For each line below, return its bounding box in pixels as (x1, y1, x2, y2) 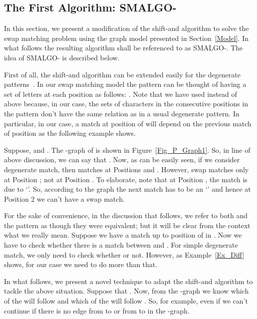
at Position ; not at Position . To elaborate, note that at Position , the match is (4, 174, 248, 184)
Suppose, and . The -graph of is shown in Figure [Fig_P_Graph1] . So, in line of (4, 144, 251, 155)
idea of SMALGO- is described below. (4, 52, 120, 62)
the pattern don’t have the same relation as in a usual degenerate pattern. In (4, 108, 240, 118)
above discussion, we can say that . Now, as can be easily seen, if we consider (4, 154, 240, 165)
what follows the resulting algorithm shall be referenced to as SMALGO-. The (4, 42, 243, 53)
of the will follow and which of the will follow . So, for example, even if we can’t (4, 296, 248, 306)
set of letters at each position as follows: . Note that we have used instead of (4, 88, 237, 99)
